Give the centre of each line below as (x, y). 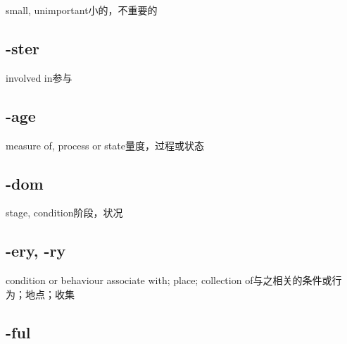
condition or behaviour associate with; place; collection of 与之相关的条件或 (169, 280)
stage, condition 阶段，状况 (64, 213)
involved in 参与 (39, 77)
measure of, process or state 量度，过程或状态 (105, 145)
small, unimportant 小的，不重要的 (82, 10)
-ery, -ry (36, 251)
